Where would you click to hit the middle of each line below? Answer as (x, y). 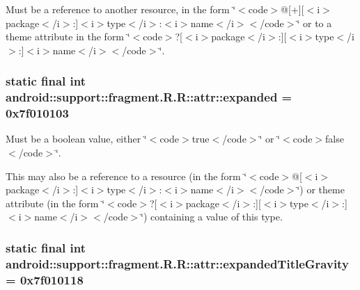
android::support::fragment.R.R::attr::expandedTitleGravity (177, 263)
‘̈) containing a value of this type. (212, 217)
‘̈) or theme (321, 190)
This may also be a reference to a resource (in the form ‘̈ (126, 176)
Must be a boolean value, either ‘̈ (76, 139)
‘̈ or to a (314, 23)
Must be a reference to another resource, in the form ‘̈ (121, 9)
